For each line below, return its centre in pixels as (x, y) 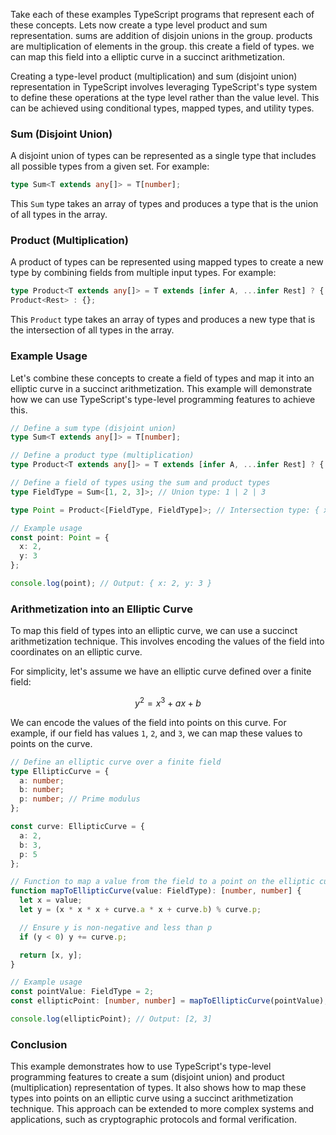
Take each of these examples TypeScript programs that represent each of (162, 14)
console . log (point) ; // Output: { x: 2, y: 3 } (111, 584)
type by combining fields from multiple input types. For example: (143, 273)
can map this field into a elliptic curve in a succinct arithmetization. (147, 57)
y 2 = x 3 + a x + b (168, 702)
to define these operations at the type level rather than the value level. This (165, 97)
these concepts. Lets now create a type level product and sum (139, 25)
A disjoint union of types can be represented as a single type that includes (163, 156)
